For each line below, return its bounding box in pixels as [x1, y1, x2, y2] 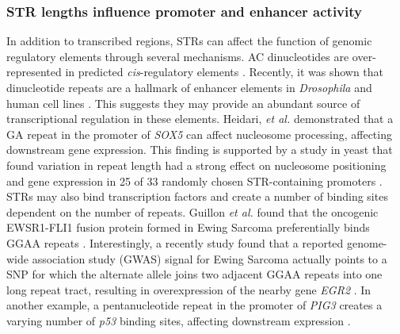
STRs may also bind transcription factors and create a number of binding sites [6, 188, 388, 205]
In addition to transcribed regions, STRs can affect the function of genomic [6, 33, 372, 49]
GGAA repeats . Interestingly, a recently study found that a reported [6, 234, 344, 251]
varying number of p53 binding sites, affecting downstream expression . [6, 312, 351, 328]
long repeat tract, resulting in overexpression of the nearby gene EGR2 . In [6, 281, 371, 298]
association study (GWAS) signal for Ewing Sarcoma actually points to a [32, 250, 387, 267]
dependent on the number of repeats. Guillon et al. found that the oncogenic [6, 203, 379, 220]
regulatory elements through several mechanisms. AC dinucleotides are [6, 48, 349, 64]
